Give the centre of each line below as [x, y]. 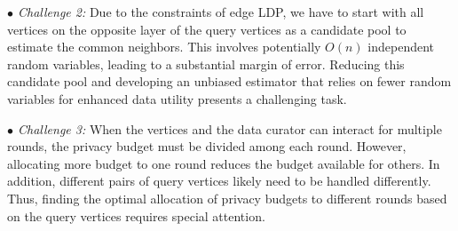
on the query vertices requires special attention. [136, 215]
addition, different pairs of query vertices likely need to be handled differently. [219, 181]
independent [401, 47]
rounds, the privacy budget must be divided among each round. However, [207, 146]
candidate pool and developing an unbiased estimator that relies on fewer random [229, 81]
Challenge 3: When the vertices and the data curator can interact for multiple [230, 128]
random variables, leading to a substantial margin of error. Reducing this [206, 64]
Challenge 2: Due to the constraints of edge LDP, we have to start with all [221, 12]
